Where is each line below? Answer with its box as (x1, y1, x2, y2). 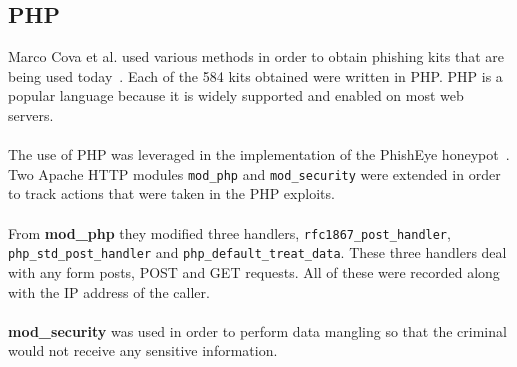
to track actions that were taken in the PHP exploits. (8, 183, 335, 204)
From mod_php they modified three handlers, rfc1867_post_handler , (8, 222, 451, 243)
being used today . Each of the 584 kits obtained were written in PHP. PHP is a (8, 65, 503, 86)
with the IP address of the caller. (8, 281, 210, 302)
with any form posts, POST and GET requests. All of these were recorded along (8, 261, 500, 282)
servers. (8, 104, 54, 125)
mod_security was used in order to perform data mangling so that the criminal (8, 320, 507, 341)
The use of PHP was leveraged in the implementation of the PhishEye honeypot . (8, 144, 510, 165)
